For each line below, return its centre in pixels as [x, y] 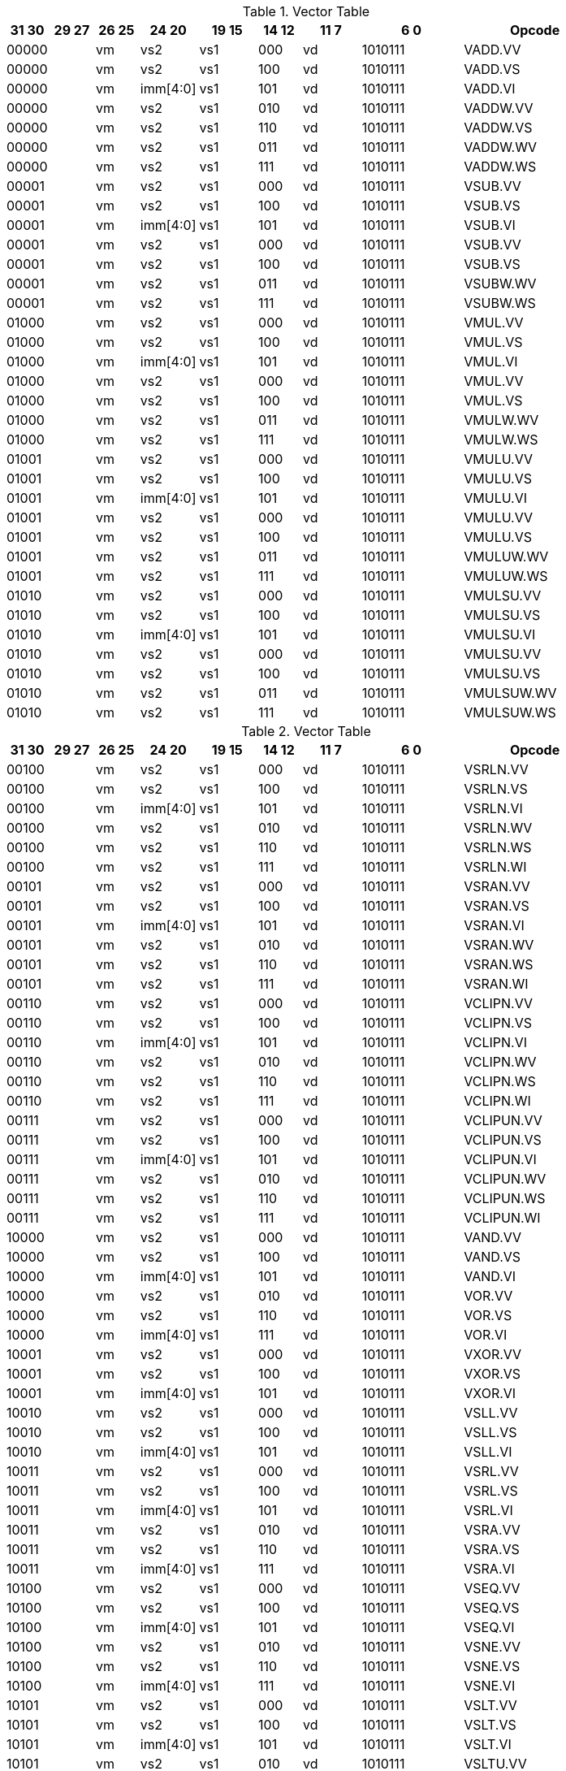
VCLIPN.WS [500, 1081]
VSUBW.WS [500, 303]
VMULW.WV [501, 420]
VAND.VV [493, 1237]
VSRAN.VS [497, 906]
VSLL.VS [490, 1432]
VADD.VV [493, 50]
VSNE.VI [490, 1686]
